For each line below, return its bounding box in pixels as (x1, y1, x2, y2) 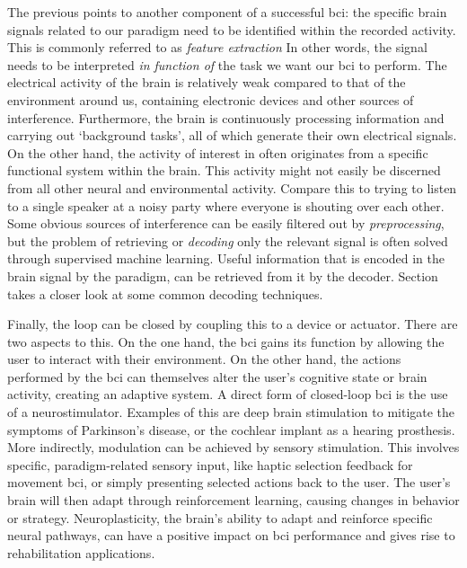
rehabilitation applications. (7, 543, 155, 562)
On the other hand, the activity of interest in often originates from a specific (7, 143, 428, 162)
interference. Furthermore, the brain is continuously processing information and (7, 108, 445, 127)
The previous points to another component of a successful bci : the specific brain (7, 3, 447, 21)
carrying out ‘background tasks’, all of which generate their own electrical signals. (7, 126, 457, 145)
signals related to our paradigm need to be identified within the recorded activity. (7, 20, 456, 39)
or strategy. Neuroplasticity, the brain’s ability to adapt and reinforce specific (7, 508, 433, 527)
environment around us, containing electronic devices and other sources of (7, 90, 414, 109)
